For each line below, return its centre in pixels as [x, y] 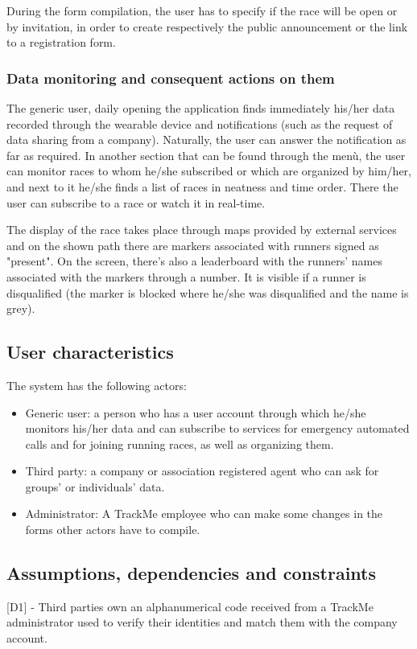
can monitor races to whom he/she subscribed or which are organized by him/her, [209, 171]
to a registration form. [61, 42]
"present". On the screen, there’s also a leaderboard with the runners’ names [194, 261]
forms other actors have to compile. [113, 530]
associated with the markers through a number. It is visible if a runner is [186, 276]
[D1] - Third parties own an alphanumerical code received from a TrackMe [190, 606]
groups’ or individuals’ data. [95, 486]
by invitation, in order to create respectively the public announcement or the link [207, 26]
